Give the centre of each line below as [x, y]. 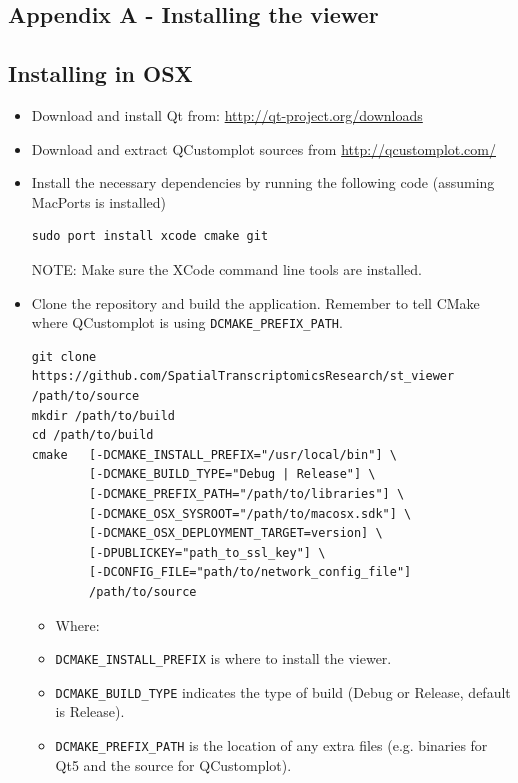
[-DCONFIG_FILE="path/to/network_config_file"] [250, 572]
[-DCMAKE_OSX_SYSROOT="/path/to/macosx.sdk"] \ [250, 513]
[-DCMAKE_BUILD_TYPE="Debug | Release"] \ [232, 474]
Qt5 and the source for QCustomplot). [173, 764]
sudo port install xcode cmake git [150, 236]
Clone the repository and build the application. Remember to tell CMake [255, 302]
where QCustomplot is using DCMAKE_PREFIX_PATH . [187, 322]
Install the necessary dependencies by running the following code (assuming [263, 182]
